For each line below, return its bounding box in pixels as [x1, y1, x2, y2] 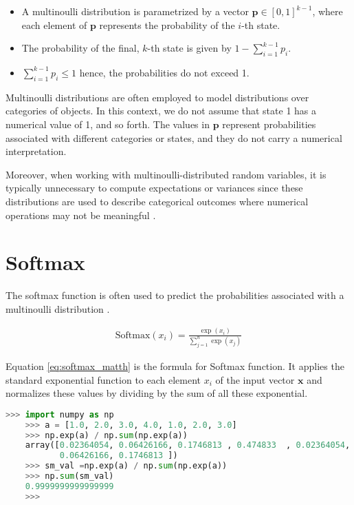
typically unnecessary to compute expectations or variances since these [5, 181, 303, 195]
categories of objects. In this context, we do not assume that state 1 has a [5, 103, 317, 118]
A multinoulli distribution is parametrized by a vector [21, 4, 249, 18]
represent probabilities [222, 116, 316, 131]
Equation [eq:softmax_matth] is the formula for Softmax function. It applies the [5, 358, 344, 373]
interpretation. [5, 144, 67, 158]
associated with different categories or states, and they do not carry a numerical [5, 130, 342, 145]
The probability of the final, [21, 41, 140, 55]
